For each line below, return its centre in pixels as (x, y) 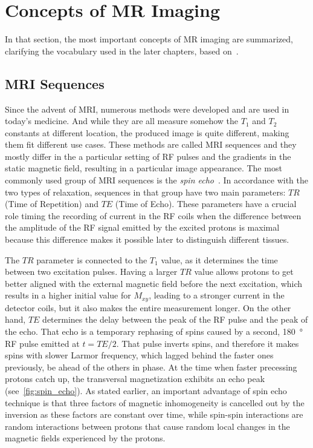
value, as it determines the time (219, 259)
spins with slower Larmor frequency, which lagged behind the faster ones (139, 355)
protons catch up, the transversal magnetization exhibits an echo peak (135, 379)
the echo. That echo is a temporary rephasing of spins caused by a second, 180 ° (154, 331)
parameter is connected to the (92, 259)
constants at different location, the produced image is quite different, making (147, 132)
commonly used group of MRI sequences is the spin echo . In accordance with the (156, 180)
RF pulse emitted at (42, 343)
